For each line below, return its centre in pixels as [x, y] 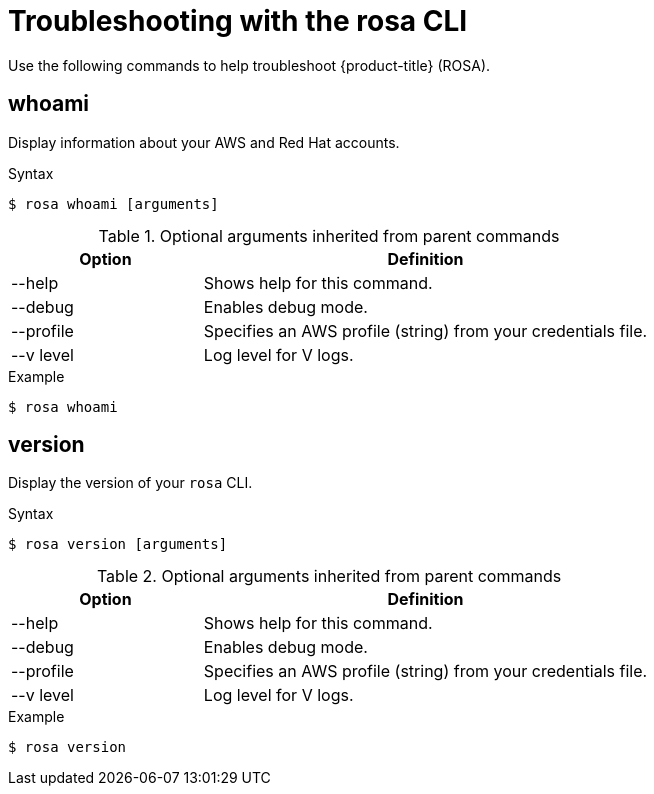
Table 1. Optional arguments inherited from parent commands [329, 235]
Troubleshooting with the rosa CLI [238, 21]
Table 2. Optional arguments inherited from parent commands [329, 576]
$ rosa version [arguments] [118, 544]
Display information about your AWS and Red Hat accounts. [204, 142]
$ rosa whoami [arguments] [113, 203]
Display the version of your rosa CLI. [130, 483]
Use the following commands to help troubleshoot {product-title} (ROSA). [249, 65]
